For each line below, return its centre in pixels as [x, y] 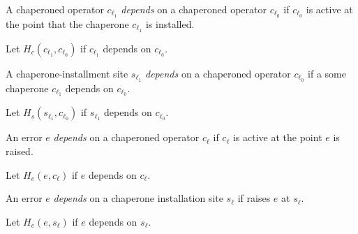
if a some [327, 73]
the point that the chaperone [67, 23]
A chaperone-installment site [67, 73]
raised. [20, 151]
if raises [254, 198]
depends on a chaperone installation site [138, 198]
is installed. [170, 23]
